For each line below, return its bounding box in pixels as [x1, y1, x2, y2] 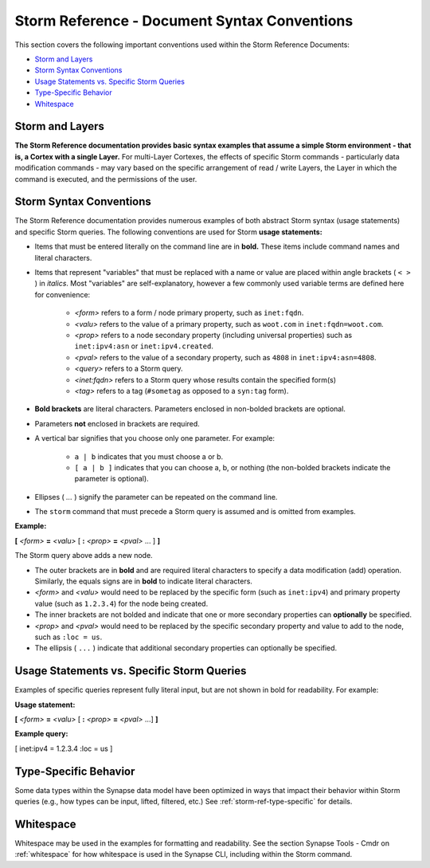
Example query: [14, 729, 68, 739]
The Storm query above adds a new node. [14, 551, 153, 560]
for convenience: [34, 289, 91, 299]
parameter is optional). [74, 474, 149, 484]
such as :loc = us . [34, 632, 103, 642]
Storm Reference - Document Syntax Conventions [14, 12, 354, 29]
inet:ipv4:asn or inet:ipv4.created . [74, 341, 214, 351]
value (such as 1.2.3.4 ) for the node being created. [34, 599, 209, 608]
